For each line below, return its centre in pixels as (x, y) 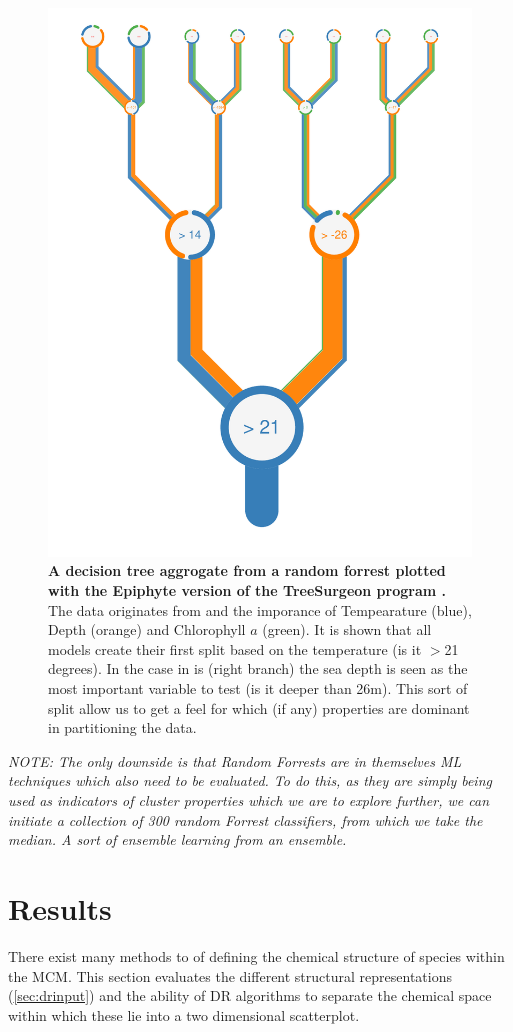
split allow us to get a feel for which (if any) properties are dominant (259, 707)
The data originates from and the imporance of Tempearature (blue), (260, 609)
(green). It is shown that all (347, 629)
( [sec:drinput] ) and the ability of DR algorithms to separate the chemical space (250, 995)
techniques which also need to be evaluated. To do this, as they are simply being (250, 780)
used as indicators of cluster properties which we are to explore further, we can (248, 800)
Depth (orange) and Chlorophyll (147, 629)
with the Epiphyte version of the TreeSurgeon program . (247, 590)
